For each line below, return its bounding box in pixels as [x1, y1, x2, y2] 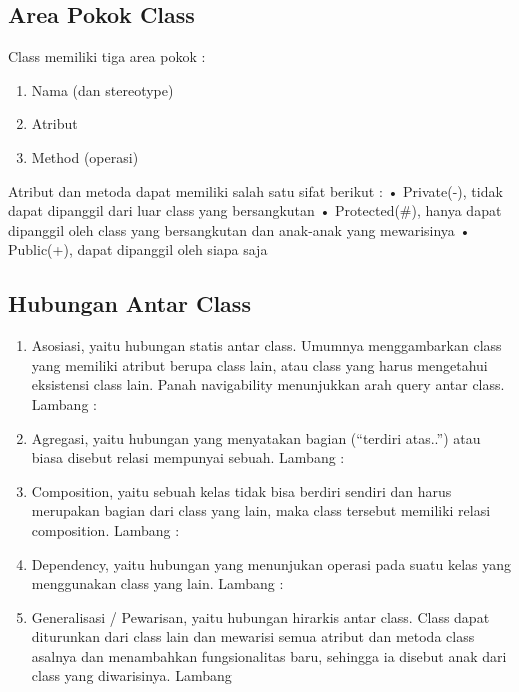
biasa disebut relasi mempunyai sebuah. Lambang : [31, 447, 345, 468]
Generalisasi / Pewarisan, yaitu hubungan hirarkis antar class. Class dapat [31, 606, 490, 627]
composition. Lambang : [31, 519, 180, 540]
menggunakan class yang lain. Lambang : [31, 573, 284, 594]
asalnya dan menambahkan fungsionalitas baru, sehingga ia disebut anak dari [31, 645, 507, 666]
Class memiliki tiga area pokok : [8, 46, 206, 67]
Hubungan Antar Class [8, 288, 251, 319]
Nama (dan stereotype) [31, 79, 174, 100]
